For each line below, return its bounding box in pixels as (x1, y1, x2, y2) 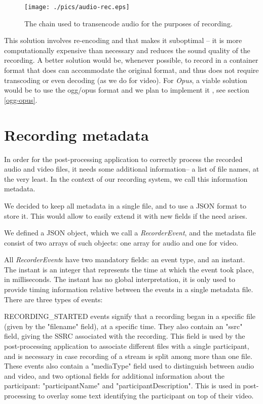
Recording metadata (4, 124, 149, 145)
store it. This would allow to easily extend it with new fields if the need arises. (4, 210, 248, 221)
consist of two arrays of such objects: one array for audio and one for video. (4, 237, 238, 248)
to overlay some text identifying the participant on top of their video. (38, 390, 254, 400)
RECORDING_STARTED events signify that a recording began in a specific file (4, 311, 256, 321)
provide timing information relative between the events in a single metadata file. (4, 284, 253, 295)
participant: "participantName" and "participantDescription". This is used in (4, 380, 241, 391)
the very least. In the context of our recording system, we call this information (4, 173, 248, 184)
